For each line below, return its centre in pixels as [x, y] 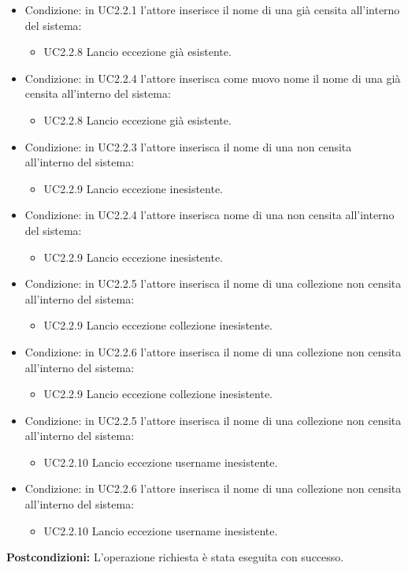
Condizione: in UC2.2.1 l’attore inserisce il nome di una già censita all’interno [212, 9]
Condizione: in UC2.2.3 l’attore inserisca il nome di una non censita [188, 146]
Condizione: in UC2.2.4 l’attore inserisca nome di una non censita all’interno [210, 215]
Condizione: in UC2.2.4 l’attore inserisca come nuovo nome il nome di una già [213, 78]
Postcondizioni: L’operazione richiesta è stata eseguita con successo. [175, 557]
